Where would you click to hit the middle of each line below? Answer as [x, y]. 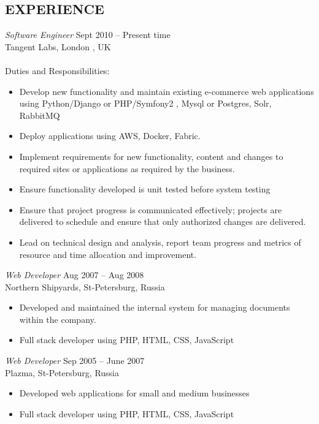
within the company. [58, 319]
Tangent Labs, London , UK [58, 46]
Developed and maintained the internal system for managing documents [155, 307]
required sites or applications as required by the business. [127, 168]
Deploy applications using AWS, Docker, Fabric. [110, 136]
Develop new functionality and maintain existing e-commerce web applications [167, 91]
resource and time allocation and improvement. [108, 254]
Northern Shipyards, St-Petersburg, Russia [85, 286]
